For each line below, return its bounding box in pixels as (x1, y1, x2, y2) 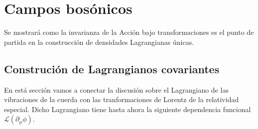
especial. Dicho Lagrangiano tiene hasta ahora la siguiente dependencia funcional (4, 104, 251, 114)
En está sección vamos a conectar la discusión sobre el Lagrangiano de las (4, 84, 229, 95)
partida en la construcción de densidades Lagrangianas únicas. (4, 36, 194, 47)
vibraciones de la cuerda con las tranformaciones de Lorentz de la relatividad (4, 94, 239, 105)
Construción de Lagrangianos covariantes (4, 61, 220, 76)
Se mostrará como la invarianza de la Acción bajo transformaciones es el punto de (4, 27, 254, 37)
